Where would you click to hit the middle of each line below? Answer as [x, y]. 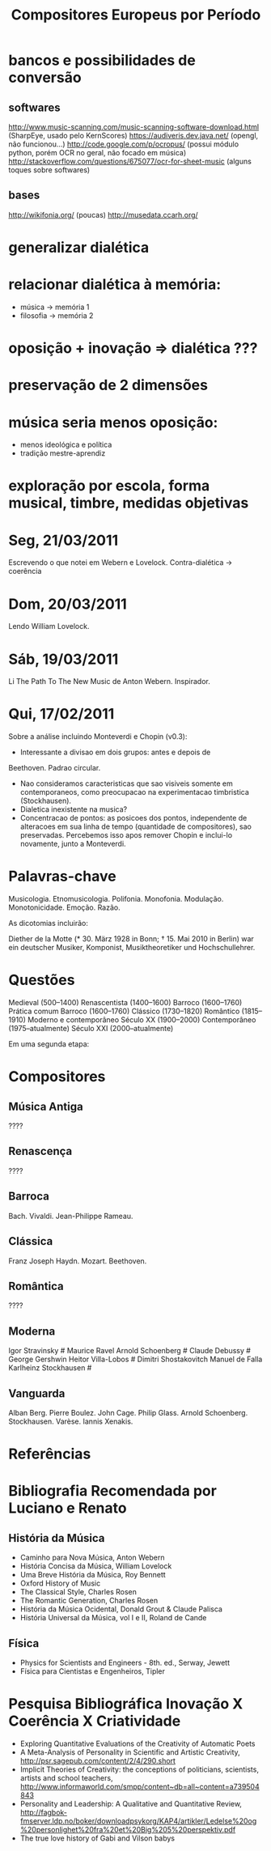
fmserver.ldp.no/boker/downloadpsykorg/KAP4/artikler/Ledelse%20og [138, 1821]
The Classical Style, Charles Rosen [78, 1592]
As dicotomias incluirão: [49, 923]
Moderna [32, 1331]
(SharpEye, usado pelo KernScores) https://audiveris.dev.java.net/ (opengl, [133, 136]
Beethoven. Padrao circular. [55, 768]
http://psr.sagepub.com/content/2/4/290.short [98, 1760]
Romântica [36, 1286]
